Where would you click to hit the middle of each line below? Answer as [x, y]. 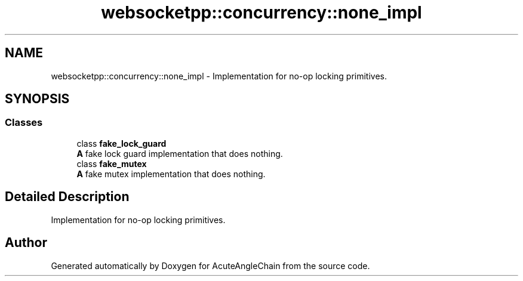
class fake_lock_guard [121, 143]
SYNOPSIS [37, 99]
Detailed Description [67, 197]
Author [26, 243]
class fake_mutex [112, 163]
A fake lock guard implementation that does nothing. [180, 153]
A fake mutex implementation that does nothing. [171, 174]
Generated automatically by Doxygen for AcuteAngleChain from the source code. [210, 265]
